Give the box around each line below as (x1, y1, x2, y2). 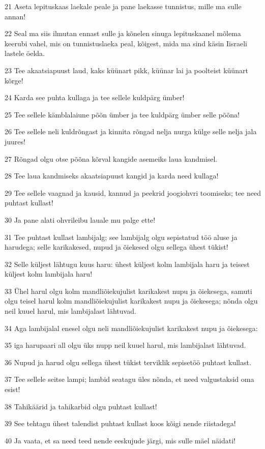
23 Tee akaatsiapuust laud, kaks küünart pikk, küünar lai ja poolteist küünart (5, 65, 248, 75)
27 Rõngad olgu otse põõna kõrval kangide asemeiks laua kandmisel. (5, 153, 218, 164)
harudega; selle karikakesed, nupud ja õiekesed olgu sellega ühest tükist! (5, 242, 228, 252)
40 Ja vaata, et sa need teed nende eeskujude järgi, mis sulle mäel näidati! (5, 435, 235, 445)
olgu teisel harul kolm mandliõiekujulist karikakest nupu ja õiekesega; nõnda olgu (5, 295, 258, 306)
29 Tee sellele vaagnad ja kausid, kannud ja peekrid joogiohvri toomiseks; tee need (5, 187, 261, 198)
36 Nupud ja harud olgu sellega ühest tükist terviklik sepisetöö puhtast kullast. (5, 356, 251, 367)
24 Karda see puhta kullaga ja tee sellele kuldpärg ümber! (5, 92, 185, 103)
